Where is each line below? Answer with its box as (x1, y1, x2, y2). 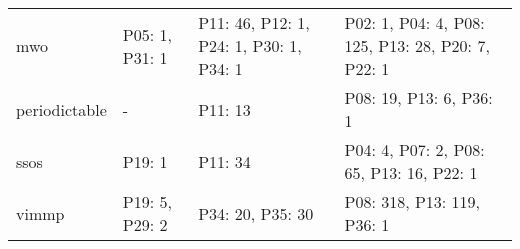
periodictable (16, 97, 107, 121)
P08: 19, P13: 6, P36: (344, 86, 493, 109)
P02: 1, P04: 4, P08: (344, 11, 485, 34)
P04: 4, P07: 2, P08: (344, 138, 485, 161)
